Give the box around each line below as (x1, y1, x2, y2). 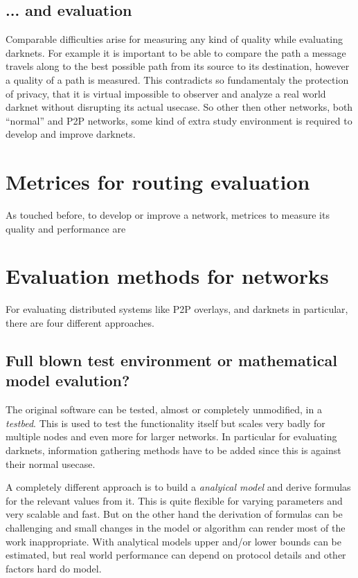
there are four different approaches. (6, 315, 154, 329)
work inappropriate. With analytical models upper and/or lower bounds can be (6, 534, 342, 548)
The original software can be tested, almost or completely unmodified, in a (6, 402, 322, 417)
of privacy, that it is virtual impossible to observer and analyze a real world (6, 86, 326, 100)
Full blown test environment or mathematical (6, 349, 337, 370)
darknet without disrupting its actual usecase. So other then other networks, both (6, 100, 353, 114)
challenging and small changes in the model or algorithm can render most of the (6, 520, 346, 534)
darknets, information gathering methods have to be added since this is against (6, 442, 341, 457)
